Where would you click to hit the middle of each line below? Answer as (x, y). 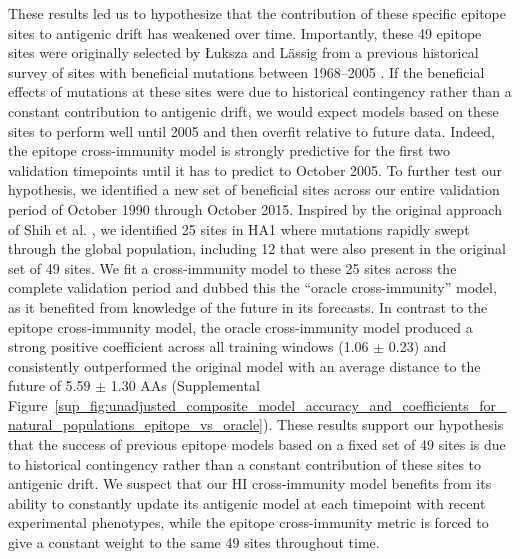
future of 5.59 (49, 385)
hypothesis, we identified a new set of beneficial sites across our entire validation (254, 189)
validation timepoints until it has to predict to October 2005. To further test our (255, 169)
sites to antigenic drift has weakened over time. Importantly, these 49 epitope (245, 32)
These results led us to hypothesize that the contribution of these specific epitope (257, 13)
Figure (28, 404)
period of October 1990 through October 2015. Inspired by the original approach (255, 208)
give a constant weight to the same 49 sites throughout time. (194, 542)
